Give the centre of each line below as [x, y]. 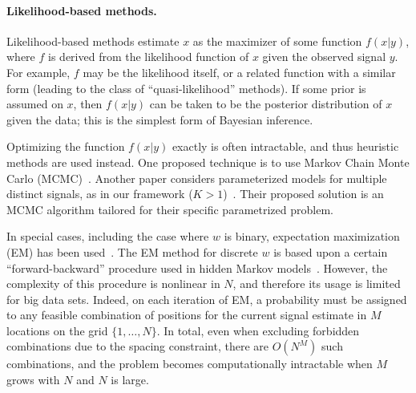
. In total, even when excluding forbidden [258, 330]
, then [88, 104]
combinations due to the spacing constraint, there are [138, 346]
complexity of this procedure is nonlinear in [113, 284]
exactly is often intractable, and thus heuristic [285, 146]
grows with [33, 380]
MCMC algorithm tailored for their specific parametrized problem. [170, 209]
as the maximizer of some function [277, 41]
